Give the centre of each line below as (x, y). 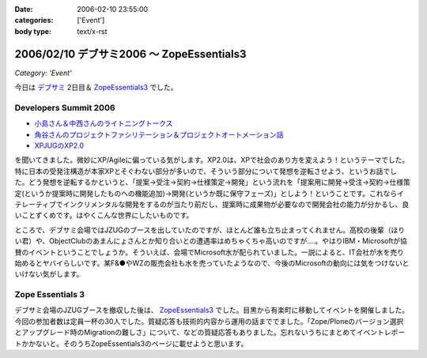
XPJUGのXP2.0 (59, 145)
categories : (34, 21)
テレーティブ (36, 204)
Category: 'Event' (43, 73)
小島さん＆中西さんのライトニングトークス (104, 123)
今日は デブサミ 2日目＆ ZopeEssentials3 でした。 (96, 88)
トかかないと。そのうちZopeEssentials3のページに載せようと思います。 (131, 343)
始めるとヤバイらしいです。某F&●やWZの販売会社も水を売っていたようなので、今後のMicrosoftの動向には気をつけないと (212, 263)
